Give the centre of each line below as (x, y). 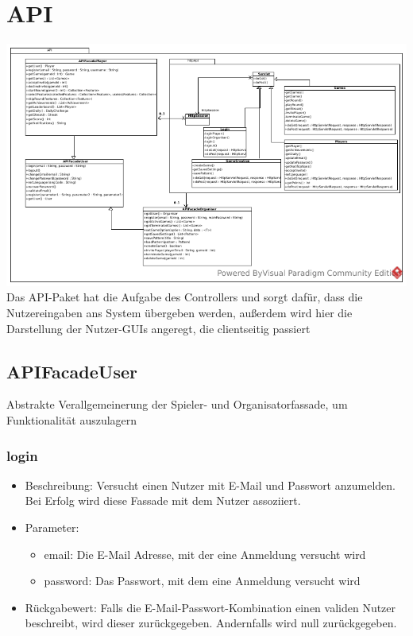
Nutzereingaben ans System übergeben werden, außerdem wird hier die (179, 313)
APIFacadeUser (72, 371)
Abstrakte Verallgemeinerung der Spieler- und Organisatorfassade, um (177, 404)
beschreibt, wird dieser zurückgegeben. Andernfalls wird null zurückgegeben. (211, 623)
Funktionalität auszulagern (72, 420)
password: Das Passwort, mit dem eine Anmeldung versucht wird (202, 581)
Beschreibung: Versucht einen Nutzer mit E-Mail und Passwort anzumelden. (210, 485)
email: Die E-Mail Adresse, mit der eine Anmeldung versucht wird (205, 554)
